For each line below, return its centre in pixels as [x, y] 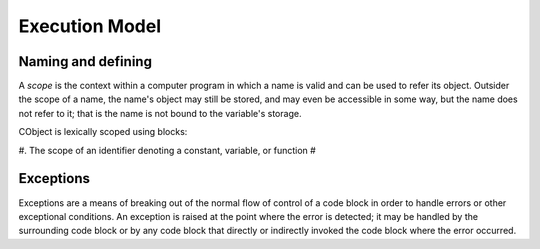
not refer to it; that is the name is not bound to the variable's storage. [160, 113]
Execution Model [90, 26]
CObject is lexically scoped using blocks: [103, 132]
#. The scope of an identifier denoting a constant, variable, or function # [167, 150]
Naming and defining [85, 61]
